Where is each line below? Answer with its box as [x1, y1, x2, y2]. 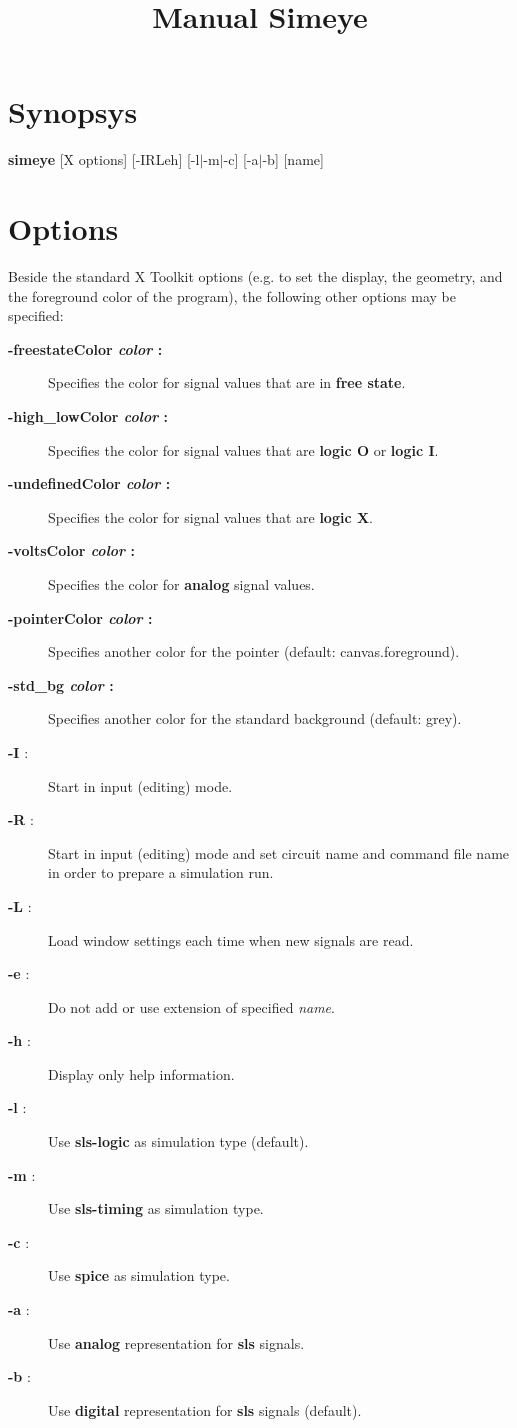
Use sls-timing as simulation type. [48, 1198, 264, 1219]
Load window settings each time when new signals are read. [48, 929, 414, 950]
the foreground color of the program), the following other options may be [8, 285, 456, 306]
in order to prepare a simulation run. [48, 862, 274, 883]
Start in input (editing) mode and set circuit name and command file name [48, 842, 510, 863]
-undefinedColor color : [8, 473, 171, 494]
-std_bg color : [8, 674, 114, 695]
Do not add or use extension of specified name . [48, 996, 335, 1017]
